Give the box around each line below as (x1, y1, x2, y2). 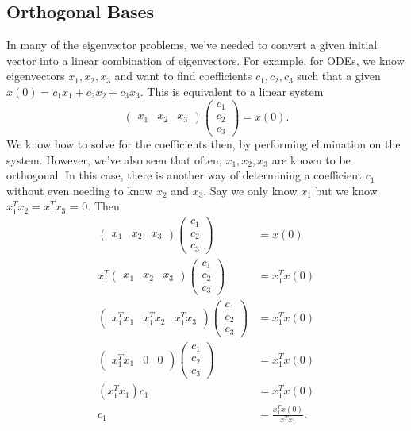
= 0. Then (69, 198, 120, 214)
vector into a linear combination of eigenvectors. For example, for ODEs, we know (6, 52, 405, 68)
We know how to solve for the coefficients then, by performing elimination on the (6, 136, 401, 152)
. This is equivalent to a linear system (140, 83, 324, 99)
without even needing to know (6, 182, 153, 198)
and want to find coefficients (114, 67, 252, 84)
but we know (315, 182, 378, 198)
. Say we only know (203, 182, 298, 198)
